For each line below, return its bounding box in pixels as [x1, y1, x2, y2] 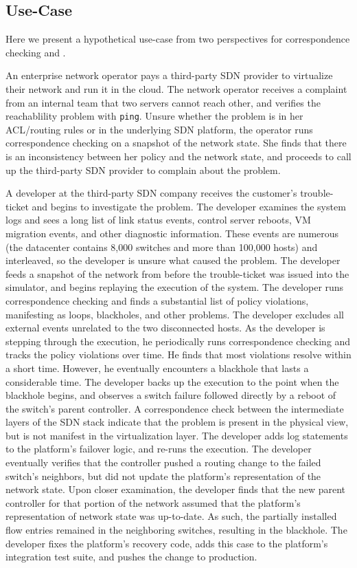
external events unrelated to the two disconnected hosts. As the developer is [5, 320, 325, 335]
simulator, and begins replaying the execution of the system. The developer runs [5, 280, 344, 294]
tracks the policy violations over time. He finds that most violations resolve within [5, 347, 352, 362]
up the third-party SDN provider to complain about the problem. [5, 162, 281, 177]
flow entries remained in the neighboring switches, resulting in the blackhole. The [5, 523, 347, 537]
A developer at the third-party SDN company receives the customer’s [5, 186, 297, 200]
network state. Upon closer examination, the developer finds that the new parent [5, 482, 346, 496]
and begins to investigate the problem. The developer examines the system [32, 199, 346, 213]
